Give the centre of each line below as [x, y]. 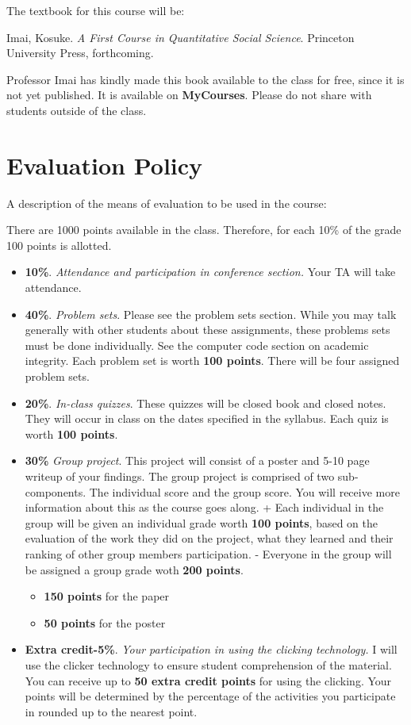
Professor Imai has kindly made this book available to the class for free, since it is [205, 79]
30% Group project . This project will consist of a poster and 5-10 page [197, 460]
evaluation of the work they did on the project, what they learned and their [209, 538]
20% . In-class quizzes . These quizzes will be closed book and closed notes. [205, 403]
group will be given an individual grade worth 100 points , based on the [201, 522]
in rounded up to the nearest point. [111, 711]
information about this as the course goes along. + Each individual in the [204, 507]
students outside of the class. [77, 110]
